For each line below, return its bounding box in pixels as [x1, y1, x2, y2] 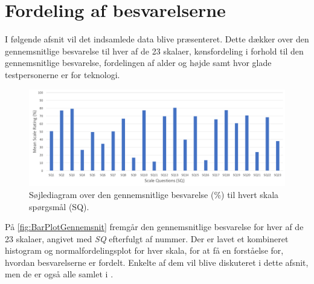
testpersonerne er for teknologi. [5, 68, 120, 81]
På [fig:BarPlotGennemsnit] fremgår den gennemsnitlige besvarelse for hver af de [5, 220, 304, 233]
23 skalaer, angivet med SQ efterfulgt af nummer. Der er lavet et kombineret [5, 232, 289, 245]
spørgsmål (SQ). [29, 200, 89, 213]
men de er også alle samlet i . [5, 268, 114, 280]
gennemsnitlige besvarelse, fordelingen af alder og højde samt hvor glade [5, 56, 272, 69]
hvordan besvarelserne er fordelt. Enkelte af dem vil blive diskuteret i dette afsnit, [5, 256, 309, 268]
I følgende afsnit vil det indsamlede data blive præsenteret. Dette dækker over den [5, 33, 309, 45]
